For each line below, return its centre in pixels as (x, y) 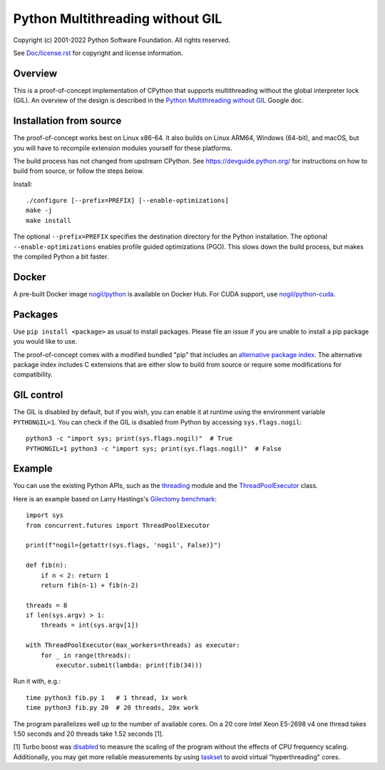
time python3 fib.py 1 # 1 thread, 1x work (107, 697)
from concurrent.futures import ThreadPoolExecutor (118, 525)
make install (48, 220)
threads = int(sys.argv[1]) (89, 625)
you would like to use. (45, 341)
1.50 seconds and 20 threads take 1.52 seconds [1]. (88, 734)
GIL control (38, 395)
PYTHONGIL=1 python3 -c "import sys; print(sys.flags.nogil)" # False (154, 449)
